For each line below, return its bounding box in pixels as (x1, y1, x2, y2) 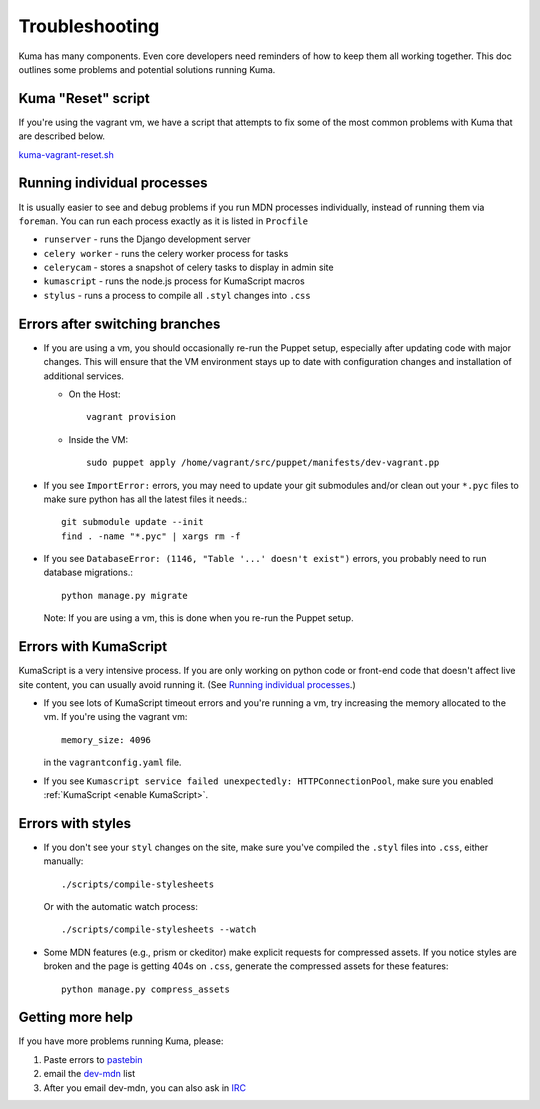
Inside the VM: (68, 433, 129, 445)
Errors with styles (18, 815, 132, 832)
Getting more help (18, 1009, 134, 1026)
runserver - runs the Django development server (43, 233, 251, 245)
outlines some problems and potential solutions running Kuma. (18, 63, 276, 75)
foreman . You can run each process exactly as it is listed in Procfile (18, 215, 309, 227)
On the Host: (68, 388, 121, 400)
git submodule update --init (61, 516, 204, 528)
